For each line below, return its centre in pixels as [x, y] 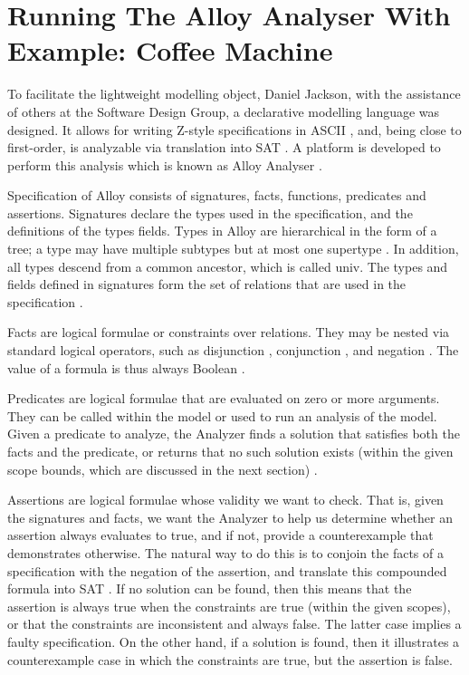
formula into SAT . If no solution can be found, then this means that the [210, 588]
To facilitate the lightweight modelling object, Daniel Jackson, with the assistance [234, 94]
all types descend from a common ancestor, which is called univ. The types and [228, 266]
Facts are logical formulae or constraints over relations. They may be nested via [229, 332]
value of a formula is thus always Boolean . [126, 367]
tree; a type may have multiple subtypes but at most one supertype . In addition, [233, 249]
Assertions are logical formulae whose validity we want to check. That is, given [225, 500]
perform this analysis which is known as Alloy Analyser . [165, 164]
